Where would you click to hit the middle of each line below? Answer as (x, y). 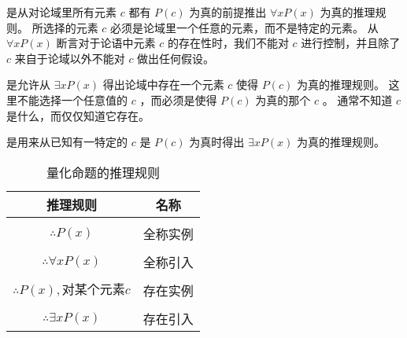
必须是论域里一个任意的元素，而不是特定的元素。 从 (244, 27)
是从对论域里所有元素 (61, 12)
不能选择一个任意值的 (72, 99)
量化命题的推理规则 (103, 172)
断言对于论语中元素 (106, 43)
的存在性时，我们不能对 (228, 43)
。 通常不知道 (357, 99)
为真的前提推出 (228, 12)
